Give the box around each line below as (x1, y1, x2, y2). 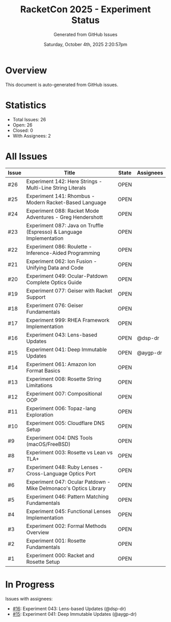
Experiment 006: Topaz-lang (26, 405, 96, 412)
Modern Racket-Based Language (26, 198, 107, 206)
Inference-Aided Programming (26, 249, 100, 256)
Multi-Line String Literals (26, 184, 87, 191)
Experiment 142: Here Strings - (26, 177, 103, 185)
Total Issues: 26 (12, 116, 46, 122)
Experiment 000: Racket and (26, 551, 95, 559)
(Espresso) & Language (26, 228, 82, 235)
